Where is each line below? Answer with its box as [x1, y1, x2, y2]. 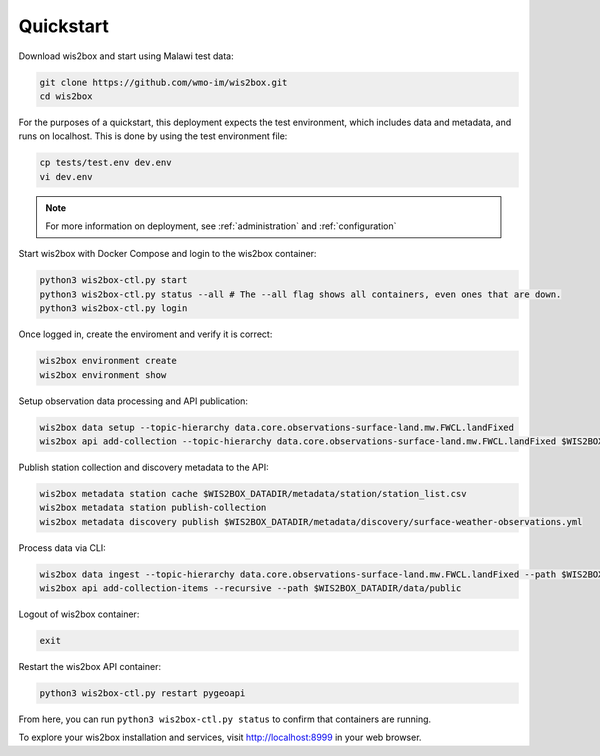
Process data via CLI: [18, 541, 107, 554]
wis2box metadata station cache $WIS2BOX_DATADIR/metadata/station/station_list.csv [39, 488, 467, 499]
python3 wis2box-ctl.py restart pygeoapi [39, 687, 246, 699]
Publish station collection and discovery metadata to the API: [18, 461, 269, 473]
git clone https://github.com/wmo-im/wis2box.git [39, 76, 288, 88]
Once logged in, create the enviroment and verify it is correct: [18, 328, 273, 340]
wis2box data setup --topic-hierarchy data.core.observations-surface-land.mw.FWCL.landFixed [39, 421, 515, 433]
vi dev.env [39, 171, 93, 182]
